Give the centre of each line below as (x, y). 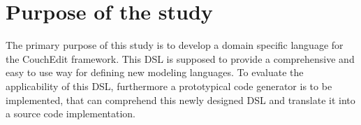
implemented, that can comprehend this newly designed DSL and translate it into (180, 100)
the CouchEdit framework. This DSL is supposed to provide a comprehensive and (180, 58)
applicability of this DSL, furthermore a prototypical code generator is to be (169, 86)
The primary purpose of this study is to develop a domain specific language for (175, 45)
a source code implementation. (71, 113)
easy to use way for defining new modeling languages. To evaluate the (155, 72)
